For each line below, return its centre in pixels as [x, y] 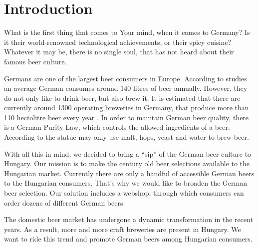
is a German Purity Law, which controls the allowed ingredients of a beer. [117, 127]
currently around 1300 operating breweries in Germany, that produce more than [127, 108]
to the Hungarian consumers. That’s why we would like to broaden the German [126, 183]
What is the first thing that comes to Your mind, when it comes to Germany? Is [127, 32]
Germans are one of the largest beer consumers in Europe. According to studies [126, 78]
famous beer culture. [35, 61]
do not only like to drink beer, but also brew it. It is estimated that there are [122, 98]
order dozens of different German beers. [65, 202]
